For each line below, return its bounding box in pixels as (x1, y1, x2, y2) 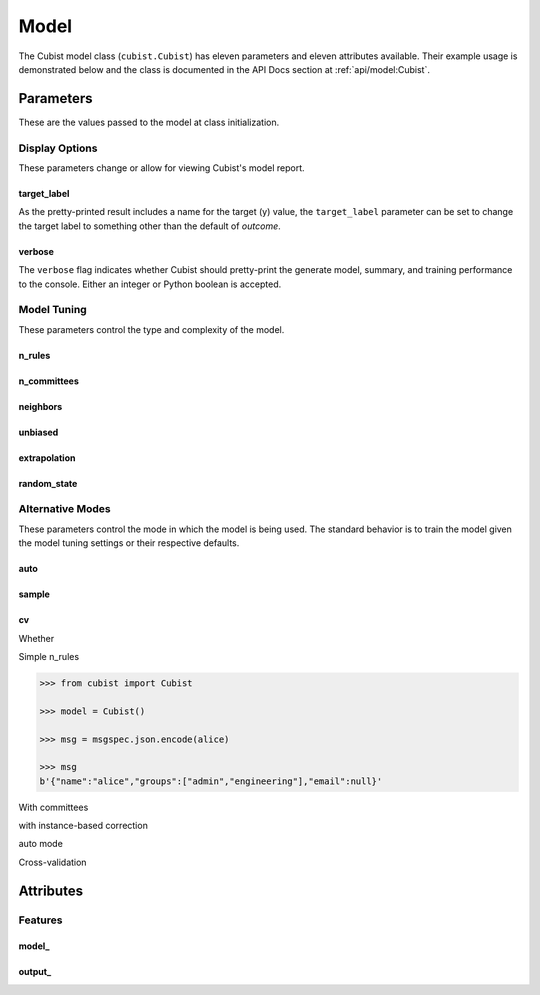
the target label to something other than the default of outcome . (18, 220, 282, 232)
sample (18, 588, 50, 600)
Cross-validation (18, 856, 87, 868)
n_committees (18, 375, 80, 387)
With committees (18, 801, 89, 813)
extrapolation (18, 451, 76, 464)
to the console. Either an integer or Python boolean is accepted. (18, 278, 282, 290)
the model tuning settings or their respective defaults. (18, 537, 240, 549)
